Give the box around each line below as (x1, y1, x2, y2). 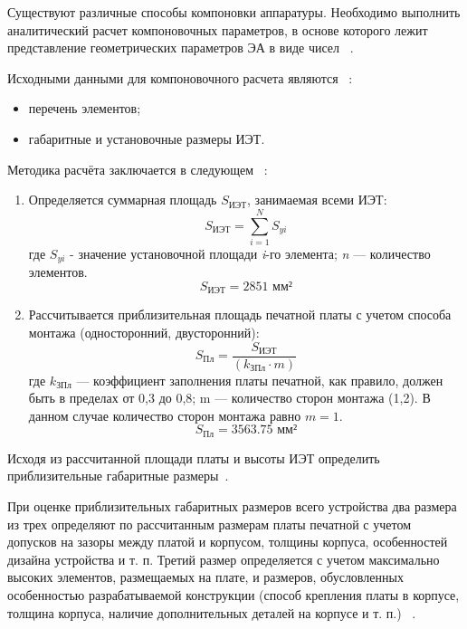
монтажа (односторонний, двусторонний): (28, 322, 260, 341)
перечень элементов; (28, 99, 141, 118)
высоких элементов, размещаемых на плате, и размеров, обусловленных (7, 567, 404, 586)
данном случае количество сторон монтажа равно (28, 405, 301, 424)
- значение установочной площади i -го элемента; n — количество (70, 243, 431, 262)
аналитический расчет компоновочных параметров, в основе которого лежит (7, 20, 428, 39)
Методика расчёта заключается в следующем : (7, 159, 268, 178)
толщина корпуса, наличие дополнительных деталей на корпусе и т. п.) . (7, 603, 416, 622)
